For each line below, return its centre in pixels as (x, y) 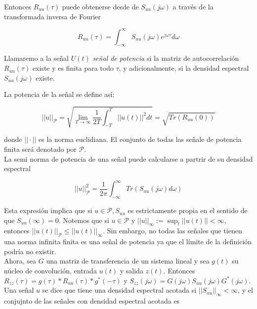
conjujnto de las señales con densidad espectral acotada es (92, 301)
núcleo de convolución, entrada (50, 271)
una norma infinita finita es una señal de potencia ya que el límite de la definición (128, 242)
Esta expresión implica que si (48, 210)
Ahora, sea (20, 261)
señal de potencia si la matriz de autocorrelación (166, 58)
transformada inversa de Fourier (52, 16)
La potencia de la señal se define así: (59, 94)
